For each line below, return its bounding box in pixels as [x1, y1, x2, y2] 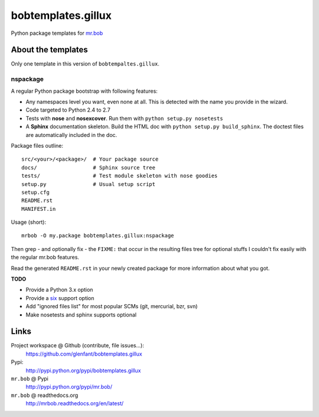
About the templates [11, 45, 88, 55]
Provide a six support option [25, 294, 95, 301]
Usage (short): [11, 219, 47, 226]
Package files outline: [11, 142, 63, 149]
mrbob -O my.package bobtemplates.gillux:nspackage [21, 232, 174, 239]
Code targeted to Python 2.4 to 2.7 [25, 106, 110, 113]
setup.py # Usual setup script [21, 181, 156, 187]
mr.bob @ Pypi [11, 375, 48, 382]
